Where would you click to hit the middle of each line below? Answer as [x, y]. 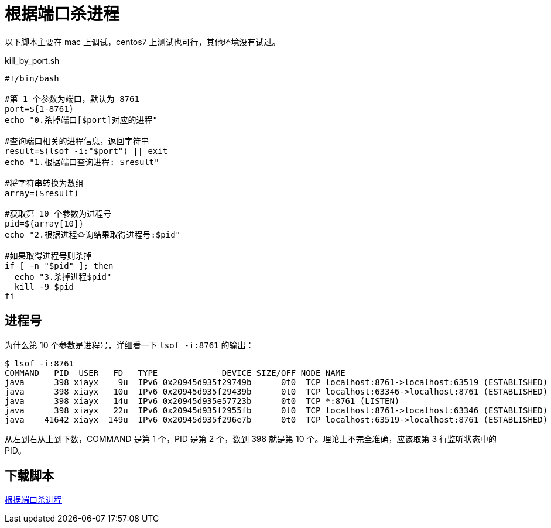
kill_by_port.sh [32, 60]
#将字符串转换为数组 [44, 183]
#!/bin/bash [32, 78]
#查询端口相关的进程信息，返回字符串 [77, 141]
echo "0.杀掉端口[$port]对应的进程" [81, 120]
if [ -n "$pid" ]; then [59, 265]
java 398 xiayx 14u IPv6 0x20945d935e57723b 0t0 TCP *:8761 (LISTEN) [202, 401]
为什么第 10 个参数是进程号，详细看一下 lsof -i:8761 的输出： [129, 345]
